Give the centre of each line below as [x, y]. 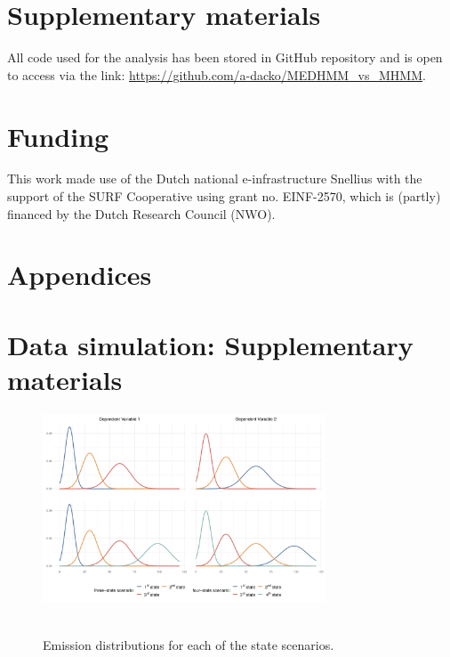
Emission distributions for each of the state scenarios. [189, 644]
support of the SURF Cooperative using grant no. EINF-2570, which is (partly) [224, 196]
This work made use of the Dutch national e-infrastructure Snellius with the [215, 178]
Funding [58, 136]
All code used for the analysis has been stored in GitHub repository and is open [225, 57]
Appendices [80, 275]
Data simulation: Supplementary [210, 344]
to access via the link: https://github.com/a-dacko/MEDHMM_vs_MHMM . [217, 74]
